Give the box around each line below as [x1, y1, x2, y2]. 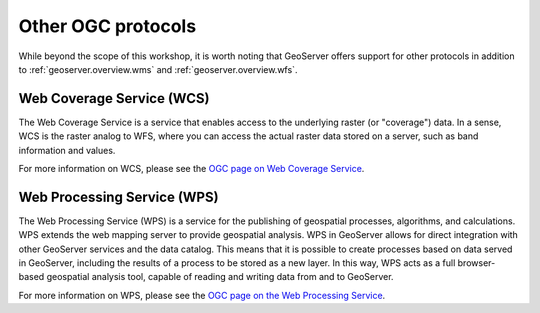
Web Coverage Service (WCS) [18, 90, 210, 107]
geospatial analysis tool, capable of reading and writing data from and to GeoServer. [46, 271, 394, 283]
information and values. [18, 144, 116, 156]
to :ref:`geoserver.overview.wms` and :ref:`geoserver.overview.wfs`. [18, 63, 298, 75]
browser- [457, 257, 496, 269]
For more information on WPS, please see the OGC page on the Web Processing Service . [18, 289, 386, 301]
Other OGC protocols [18, 15, 197, 37]
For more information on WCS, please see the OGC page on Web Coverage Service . [18, 163, 365, 175]
